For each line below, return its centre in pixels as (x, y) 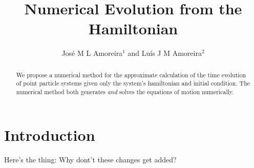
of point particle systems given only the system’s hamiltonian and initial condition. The (133, 83)
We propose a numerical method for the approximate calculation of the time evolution (131, 75)
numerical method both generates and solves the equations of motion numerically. (125, 92)
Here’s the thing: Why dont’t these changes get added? (90, 159)
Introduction (50, 134)
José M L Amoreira (92, 53)
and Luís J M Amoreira (165, 53)
